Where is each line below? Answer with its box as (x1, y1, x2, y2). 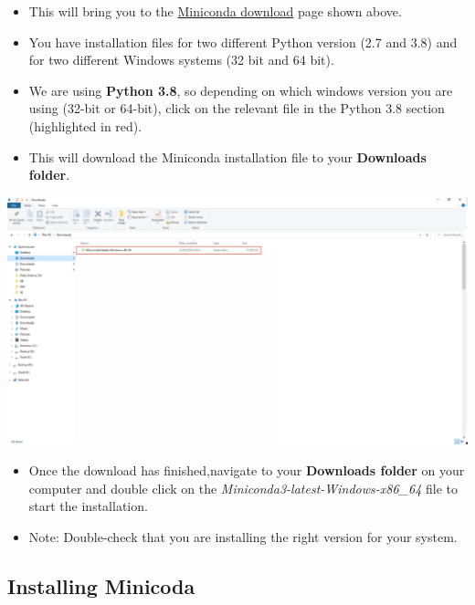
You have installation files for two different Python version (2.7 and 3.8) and (28, 32, 458, 51)
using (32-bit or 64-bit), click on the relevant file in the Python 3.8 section (28, 99, 445, 118)
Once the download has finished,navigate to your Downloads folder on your (28, 461, 465, 480)
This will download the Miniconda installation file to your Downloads (28, 147, 427, 166)
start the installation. (28, 496, 148, 516)
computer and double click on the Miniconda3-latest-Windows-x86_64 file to (28, 478, 458, 497)
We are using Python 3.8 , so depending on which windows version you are (28, 80, 453, 99)
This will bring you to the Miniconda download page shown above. (28, 2, 402, 20)
